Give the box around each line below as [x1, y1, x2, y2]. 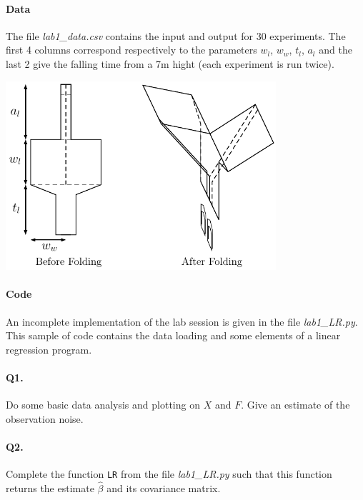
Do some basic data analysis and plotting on [6, 397, 200, 412]
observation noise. [6, 411, 84, 426]
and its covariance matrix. [106, 481, 221, 496]
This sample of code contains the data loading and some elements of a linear [6, 328, 341, 343]
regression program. [6, 341, 92, 356]
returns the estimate [6, 481, 94, 496]
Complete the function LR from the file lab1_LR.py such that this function [6, 466, 332, 481]
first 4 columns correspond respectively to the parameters [6, 42, 257, 57]
